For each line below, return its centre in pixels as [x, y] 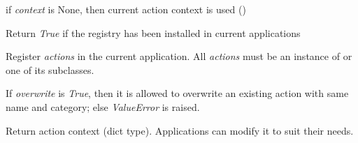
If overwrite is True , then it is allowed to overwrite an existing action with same [177, 93]
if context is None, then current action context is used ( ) [126, 9]
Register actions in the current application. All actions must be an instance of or [179, 56]
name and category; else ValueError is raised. [103, 106]
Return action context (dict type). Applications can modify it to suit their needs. [180, 130]
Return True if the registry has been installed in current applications [153, 32]
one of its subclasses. [50, 69]
